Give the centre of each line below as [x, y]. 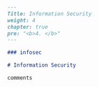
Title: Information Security [49, 14]
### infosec [24, 53]
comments [20, 78]
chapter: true [28, 27]
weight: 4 [22, 20]
